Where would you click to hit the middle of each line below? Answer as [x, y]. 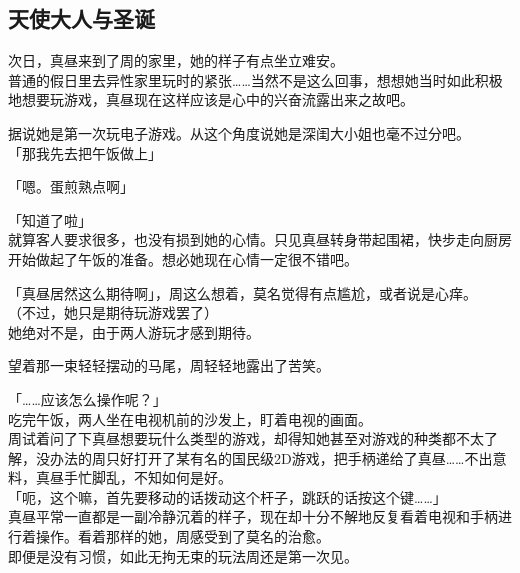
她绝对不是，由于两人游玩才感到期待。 [134, 331]
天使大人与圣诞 [81, 18]
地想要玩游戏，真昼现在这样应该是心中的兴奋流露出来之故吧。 [211, 99]
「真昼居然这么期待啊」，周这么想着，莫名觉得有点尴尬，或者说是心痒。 [242, 292]
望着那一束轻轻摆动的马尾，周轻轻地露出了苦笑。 [169, 365]
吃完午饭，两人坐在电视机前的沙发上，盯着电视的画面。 [190, 418]
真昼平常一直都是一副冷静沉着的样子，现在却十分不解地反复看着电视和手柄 [253, 516]
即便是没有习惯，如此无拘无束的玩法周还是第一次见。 [183, 555]
